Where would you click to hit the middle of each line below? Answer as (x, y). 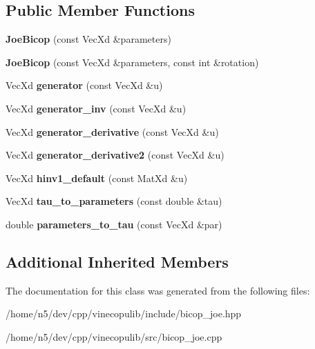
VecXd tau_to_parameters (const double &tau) (114, 201)
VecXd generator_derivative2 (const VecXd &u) (115, 155)
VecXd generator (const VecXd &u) (84, 85)
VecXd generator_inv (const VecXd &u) (96, 108)
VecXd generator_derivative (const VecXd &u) (112, 131)
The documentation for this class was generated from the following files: (158, 290)
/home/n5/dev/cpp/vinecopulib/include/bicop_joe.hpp (124, 313)
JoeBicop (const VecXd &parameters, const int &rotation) (132, 62)
